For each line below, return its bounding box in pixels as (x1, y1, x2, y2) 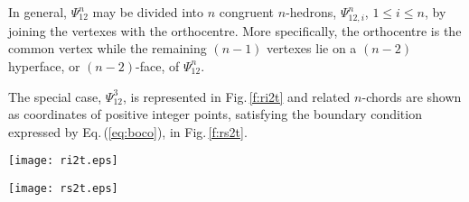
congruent (219, 3, 275, 21)
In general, (8, 3, 67, 21)
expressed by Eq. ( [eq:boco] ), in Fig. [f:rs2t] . (8, 122, 248, 141)
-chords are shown (361, 87, 462, 106)
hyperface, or (8, 56, 80, 75)
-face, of (136, 56, 180, 75)
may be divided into (92, 3, 203, 21)
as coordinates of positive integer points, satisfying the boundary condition (8, 105, 422, 124)
